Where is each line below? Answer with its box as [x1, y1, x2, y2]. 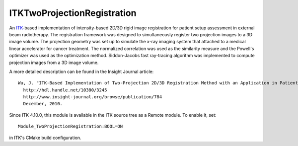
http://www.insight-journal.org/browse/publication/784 [23, 94, 162, 100]
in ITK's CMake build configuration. [9, 135, 81, 141]
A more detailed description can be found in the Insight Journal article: [9, 69, 154, 74]
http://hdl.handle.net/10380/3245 [23, 87, 107, 93]
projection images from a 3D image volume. [9, 60, 99, 66]
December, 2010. [23, 101, 63, 107]
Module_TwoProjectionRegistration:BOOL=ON [18, 124, 123, 129]
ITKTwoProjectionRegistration [9, 7, 137, 18]
